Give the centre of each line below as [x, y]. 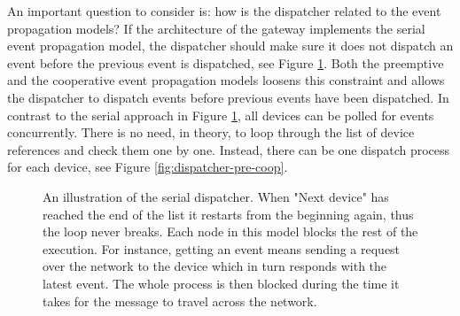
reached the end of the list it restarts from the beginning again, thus [228, 214]
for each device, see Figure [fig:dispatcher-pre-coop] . [148, 167]
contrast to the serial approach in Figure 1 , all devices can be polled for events [221, 115]
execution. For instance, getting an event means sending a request [222, 248]
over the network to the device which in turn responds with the [215, 266]
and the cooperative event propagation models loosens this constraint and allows [226, 80]
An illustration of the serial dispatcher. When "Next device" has [216, 196]
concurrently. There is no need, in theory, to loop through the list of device [211, 132]
